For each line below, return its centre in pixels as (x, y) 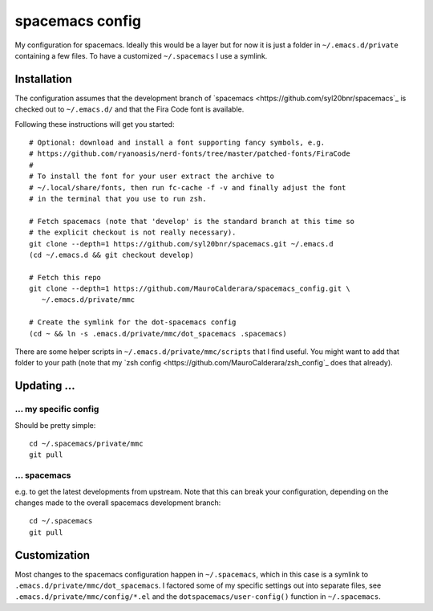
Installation (43, 79)
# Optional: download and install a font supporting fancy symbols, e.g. (177, 143)
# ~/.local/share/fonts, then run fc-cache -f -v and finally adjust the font (188, 187)
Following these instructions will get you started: (95, 124)
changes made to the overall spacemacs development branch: (118, 503)
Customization (53, 555)
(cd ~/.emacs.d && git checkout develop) (111, 255)
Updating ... (45, 386)
